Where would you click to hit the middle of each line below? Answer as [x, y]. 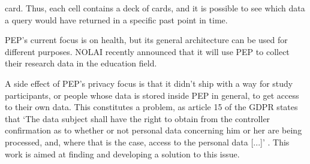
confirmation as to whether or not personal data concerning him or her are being [154, 130]
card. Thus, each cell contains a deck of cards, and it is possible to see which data [155, 8]
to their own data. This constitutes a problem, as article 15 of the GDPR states [151, 107]
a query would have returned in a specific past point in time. [116, 19]
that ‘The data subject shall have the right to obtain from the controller [138, 118]
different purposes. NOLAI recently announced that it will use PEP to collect [147, 51]
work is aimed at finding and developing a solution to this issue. [122, 154]
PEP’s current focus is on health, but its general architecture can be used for [146, 40]
